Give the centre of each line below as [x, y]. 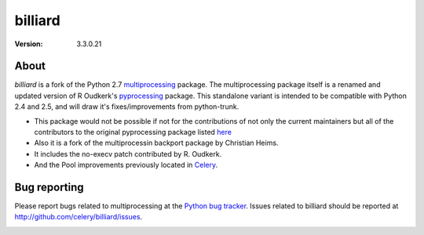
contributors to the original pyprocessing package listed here [133, 132]
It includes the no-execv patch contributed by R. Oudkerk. [128, 154]
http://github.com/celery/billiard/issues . [79, 217]
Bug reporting [49, 187]
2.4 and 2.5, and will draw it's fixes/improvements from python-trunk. [127, 107]
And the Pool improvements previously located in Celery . [126, 165]
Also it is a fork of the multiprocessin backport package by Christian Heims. [156, 143]
